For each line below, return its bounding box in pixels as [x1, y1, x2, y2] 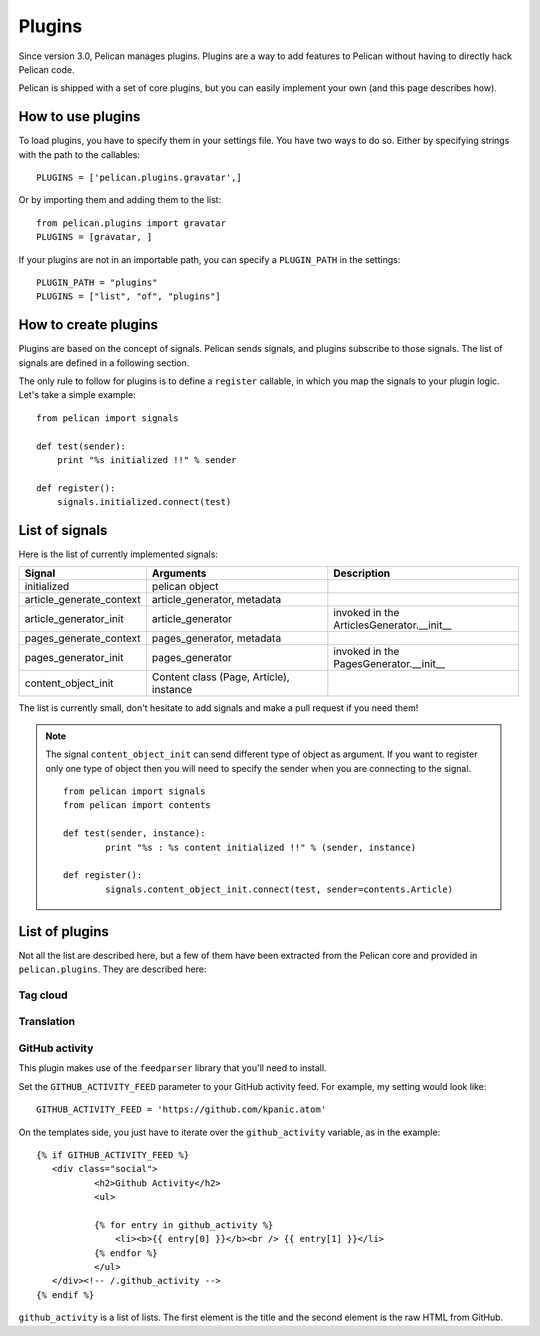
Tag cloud [18, 988, 69, 1002]
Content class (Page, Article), [151, 670, 290, 684]
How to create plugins [18, 316, 159, 334]
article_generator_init [24, 612, 124, 626]
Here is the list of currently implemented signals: [18, 548, 219, 560]
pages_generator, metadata [151, 631, 282, 645]
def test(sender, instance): [63, 828, 206, 839]
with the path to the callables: [18, 148, 140, 160]
